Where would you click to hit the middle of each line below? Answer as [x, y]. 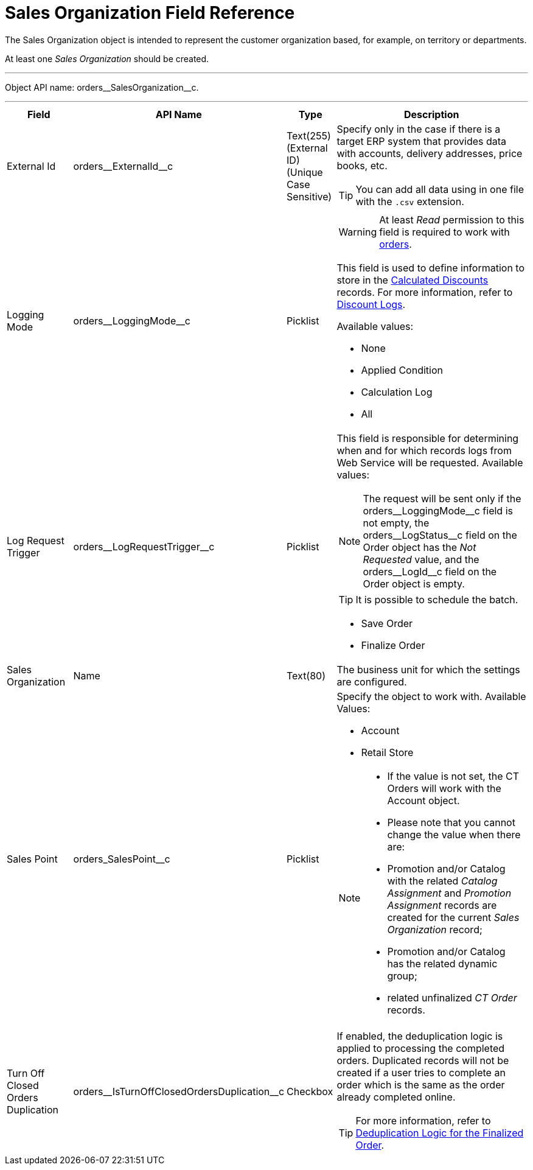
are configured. [372, 681]
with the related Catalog [442, 881]
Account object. [423, 800]
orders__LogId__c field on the [430, 571]
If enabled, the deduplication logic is [420, 1036]
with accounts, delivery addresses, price [430, 153]
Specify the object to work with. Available [431, 696]
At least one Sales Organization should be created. [107, 58]
